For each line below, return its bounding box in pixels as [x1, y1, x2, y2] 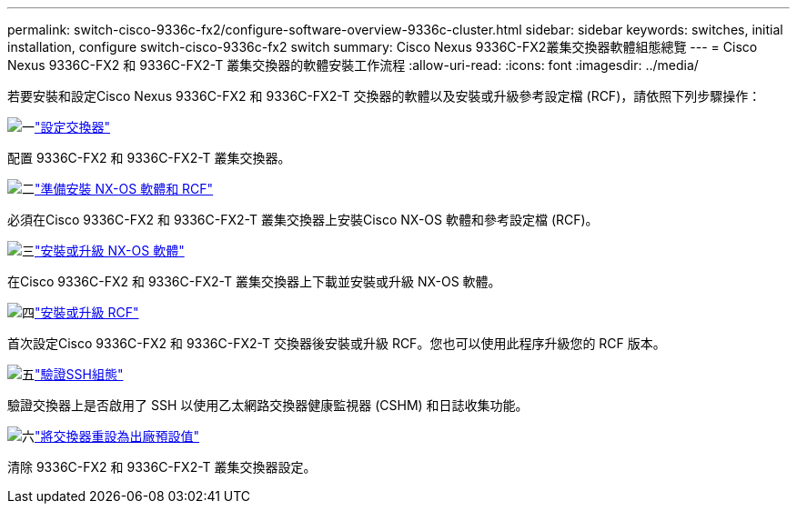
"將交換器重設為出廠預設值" [35, 428, 200, 444]
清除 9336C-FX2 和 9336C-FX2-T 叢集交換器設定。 [7, 459, 317, 475]
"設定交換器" [35, 119, 111, 135]
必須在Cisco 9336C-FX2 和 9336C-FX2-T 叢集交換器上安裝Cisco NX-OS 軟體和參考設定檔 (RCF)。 [7, 212, 599, 227]
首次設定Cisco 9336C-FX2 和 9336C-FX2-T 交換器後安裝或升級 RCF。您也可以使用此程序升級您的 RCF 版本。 [7, 336, 666, 351]
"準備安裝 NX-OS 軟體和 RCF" [35, 181, 214, 196]
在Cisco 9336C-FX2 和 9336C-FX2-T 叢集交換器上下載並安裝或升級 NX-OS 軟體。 [7, 274, 501, 289]
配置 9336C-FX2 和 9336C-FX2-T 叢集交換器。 [7, 150, 291, 165]
